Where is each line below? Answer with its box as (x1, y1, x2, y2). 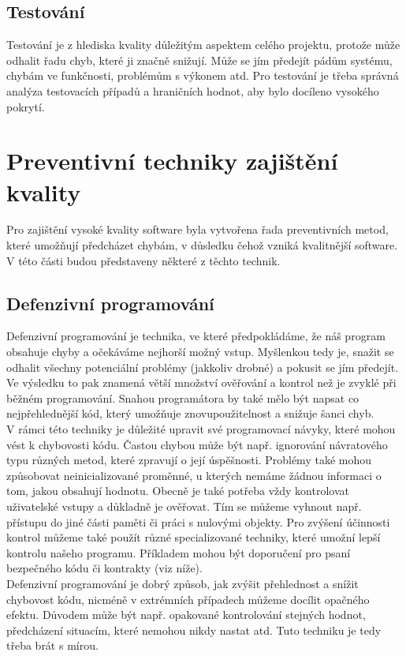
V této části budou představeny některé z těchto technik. (6, 252, 281, 268)
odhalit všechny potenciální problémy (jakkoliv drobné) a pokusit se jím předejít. (6, 358, 399, 375)
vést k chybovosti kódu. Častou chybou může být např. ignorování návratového (6, 436, 388, 452)
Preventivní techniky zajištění (6, 144, 338, 177)
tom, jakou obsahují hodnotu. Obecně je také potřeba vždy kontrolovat (6, 482, 349, 499)
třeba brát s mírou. (6, 637, 99, 654)
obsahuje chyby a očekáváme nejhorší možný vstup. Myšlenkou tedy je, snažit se (6, 343, 394, 360)
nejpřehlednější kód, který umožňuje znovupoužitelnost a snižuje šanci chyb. (6, 405, 374, 422)
